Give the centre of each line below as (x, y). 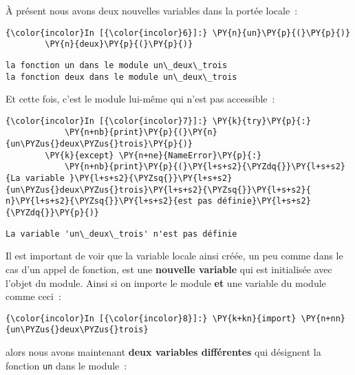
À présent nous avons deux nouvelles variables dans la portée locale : (152, 10)
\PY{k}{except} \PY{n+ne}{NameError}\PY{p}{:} (153, 155)
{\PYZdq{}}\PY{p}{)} (53, 213)
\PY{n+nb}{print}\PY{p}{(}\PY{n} (141, 132)
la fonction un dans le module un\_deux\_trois (117, 65)
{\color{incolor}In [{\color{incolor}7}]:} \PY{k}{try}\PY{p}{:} (158, 121)
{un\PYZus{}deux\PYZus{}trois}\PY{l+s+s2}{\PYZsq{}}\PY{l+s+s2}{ (158, 190)
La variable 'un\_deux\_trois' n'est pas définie (121, 234)
